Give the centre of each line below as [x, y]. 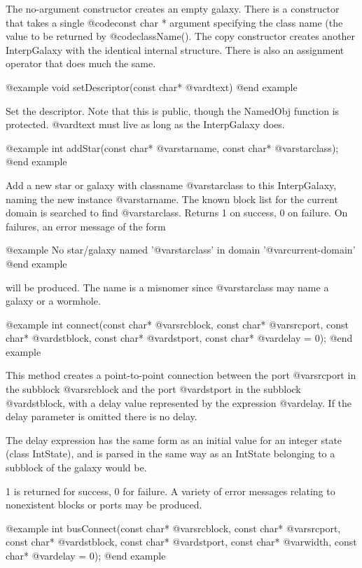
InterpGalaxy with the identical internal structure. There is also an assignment [175, 49]
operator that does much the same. [81, 63]
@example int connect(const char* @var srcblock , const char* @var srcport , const [177, 324]
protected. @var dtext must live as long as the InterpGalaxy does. [145, 124]
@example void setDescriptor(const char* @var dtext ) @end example [152, 86]
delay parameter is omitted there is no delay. [102, 416]
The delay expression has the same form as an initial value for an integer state [174, 439]
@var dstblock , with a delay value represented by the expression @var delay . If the [179, 402]
